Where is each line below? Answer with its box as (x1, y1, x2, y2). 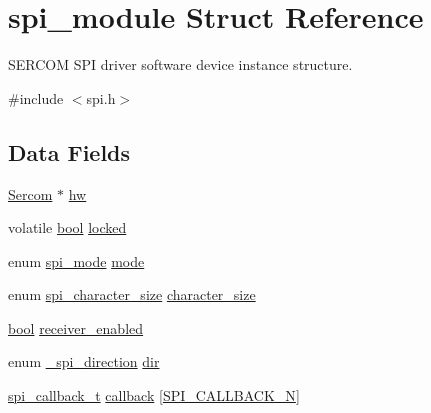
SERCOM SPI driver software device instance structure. (8, 54, 353, 75)
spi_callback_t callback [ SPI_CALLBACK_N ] (8, 385, 300, 406)
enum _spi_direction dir (8, 351, 160, 372)
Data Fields (8, 136, 131, 167)
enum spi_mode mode (8, 250, 145, 271)
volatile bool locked (8, 217, 127, 238)
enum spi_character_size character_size (8, 284, 256, 305)
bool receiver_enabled (8, 317, 144, 338)
